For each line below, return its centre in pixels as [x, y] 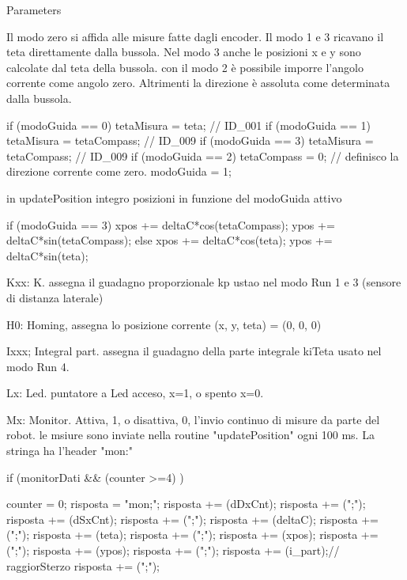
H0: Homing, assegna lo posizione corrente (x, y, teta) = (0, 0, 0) [164, 324]
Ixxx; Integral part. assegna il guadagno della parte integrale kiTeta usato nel [194, 351]
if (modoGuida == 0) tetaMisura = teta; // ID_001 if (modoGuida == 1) [188, 125]
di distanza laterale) [55, 297]
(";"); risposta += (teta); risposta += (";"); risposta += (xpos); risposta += [192, 535]
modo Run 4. [38, 366]
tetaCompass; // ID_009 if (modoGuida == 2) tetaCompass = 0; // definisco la [203, 155]
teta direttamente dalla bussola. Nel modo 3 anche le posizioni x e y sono [184, 52]
